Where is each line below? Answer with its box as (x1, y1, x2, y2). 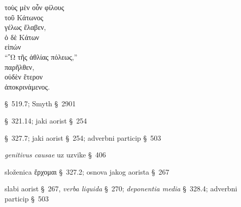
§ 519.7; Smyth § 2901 (5, 98, 76, 109)
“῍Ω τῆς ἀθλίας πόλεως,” (5, 51, 78, 62)
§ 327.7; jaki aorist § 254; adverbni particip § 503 (5, 132, 161, 143)
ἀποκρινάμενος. (5, 81, 50, 92)
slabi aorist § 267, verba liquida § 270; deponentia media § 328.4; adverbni (5, 183, 237, 194)
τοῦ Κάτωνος (5, 12, 44, 22)
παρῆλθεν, (5, 61, 35, 72)
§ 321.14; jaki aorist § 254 (5, 115, 87, 126)
